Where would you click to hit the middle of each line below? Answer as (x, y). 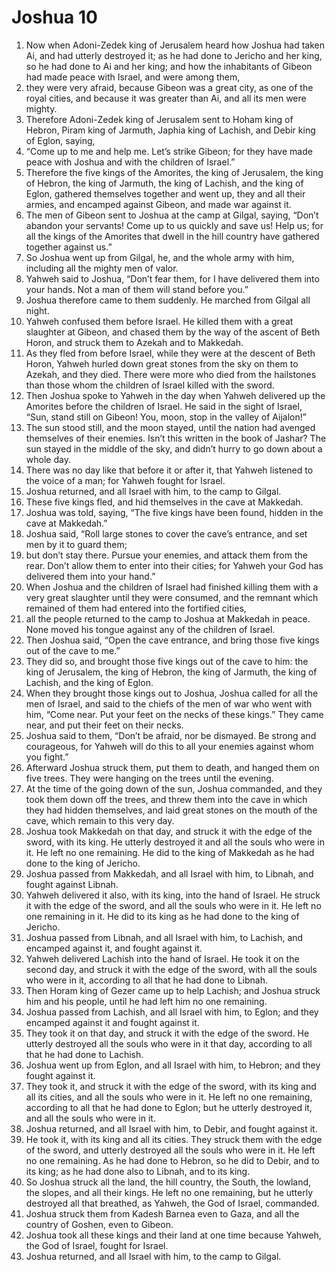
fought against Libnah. (72, 884)
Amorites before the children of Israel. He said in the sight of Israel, (164, 406)
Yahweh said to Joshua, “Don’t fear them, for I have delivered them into (172, 278)
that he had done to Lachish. (84, 1054)
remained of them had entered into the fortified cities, (136, 608)
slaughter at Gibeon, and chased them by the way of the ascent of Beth (173, 332)
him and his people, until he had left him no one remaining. (146, 1001)
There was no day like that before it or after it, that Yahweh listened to (169, 470)
